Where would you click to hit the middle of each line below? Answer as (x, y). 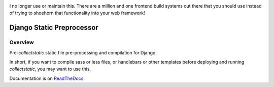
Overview (22, 42)
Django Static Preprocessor (54, 28)
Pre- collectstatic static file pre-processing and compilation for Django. (83, 52)
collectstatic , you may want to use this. (50, 69)
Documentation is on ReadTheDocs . (47, 78)
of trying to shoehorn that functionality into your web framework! (77, 13)
